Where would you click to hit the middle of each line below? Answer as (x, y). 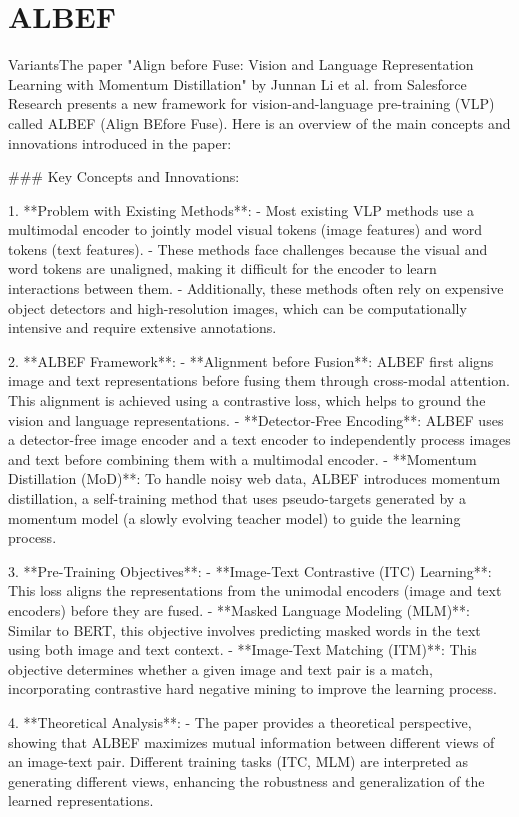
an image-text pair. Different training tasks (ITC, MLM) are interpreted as (238, 761)
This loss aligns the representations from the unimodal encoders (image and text (255, 590)
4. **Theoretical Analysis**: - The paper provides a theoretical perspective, (240, 721)
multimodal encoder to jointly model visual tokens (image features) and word (245, 229)
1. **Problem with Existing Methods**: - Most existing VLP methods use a (241, 209)
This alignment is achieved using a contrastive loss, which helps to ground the (247, 400)
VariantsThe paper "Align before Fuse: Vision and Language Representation (241, 64)
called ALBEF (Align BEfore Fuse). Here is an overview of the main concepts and (259, 122)
